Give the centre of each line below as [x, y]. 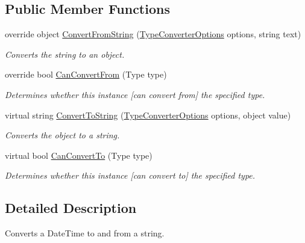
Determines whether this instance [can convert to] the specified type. [130, 175]
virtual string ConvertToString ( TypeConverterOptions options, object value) [148, 115]
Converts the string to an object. [65, 54]
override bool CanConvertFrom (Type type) [86, 74]
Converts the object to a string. [62, 135]
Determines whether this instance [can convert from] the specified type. [135, 94]
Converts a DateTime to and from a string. [85, 233]
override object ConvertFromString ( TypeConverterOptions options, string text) [153, 34]
